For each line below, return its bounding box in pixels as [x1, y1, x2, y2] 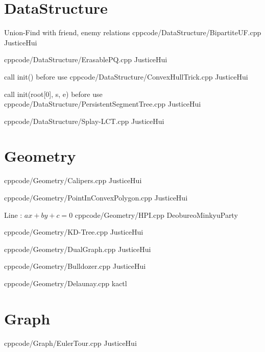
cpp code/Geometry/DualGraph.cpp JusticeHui [4, 243, 151, 254]
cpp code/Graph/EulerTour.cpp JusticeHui [4, 337, 137, 348]
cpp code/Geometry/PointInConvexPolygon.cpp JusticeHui [4, 192, 188, 203]
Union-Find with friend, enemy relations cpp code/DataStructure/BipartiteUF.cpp [4, 27, 261, 38]
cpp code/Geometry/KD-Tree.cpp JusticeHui [4, 227, 143, 237]
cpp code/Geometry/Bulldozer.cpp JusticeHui [4, 261, 146, 271]
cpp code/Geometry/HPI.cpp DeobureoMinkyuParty [75, 209, 238, 220]
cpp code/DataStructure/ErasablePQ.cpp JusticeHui [4, 54, 167, 65]
